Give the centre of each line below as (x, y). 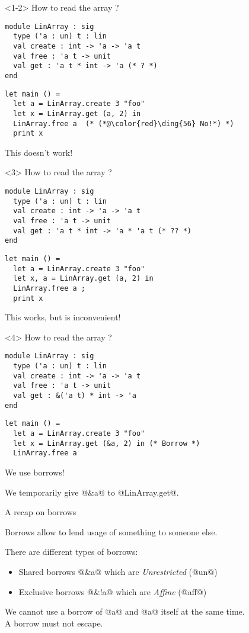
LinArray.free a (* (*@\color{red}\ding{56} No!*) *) (124, 123)
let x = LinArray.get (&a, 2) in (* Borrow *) (107, 443)
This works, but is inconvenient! (63, 317)
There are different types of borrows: (71, 552)
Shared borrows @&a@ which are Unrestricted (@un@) (118, 571)
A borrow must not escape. (54, 623)
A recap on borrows (41, 512)
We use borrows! (35, 472)
